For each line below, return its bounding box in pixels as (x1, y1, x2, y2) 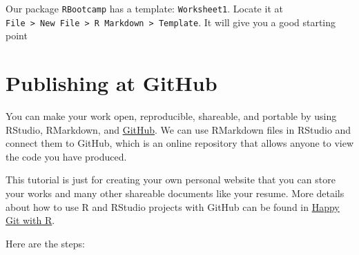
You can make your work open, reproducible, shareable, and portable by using (6, 109, 337, 123)
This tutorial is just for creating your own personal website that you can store (6, 172, 336, 187)
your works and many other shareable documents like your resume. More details (6, 186, 345, 200)
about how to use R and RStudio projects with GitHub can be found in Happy (6, 199, 340, 214)
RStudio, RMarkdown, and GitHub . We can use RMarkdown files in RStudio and (6, 122, 351, 136)
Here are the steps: (6, 236, 85, 250)
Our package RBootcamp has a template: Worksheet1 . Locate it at (6, 1, 283, 15)
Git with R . (6, 213, 55, 227)
